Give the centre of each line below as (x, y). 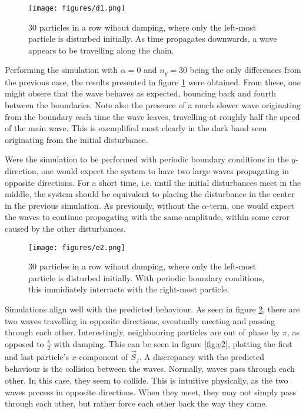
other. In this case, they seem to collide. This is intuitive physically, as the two (147, 380)
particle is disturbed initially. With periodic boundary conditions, (147, 277)
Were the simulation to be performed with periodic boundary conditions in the (147, 159)
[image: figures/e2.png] (77, 247)
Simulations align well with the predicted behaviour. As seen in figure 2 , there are (152, 309)
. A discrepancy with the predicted (202, 356)
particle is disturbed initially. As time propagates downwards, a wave (153, 39)
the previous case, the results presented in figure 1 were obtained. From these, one (153, 81)
